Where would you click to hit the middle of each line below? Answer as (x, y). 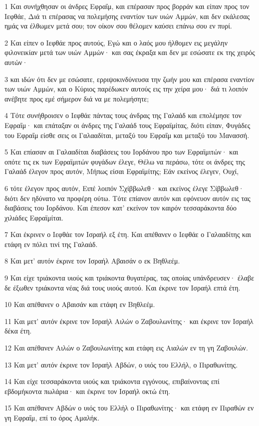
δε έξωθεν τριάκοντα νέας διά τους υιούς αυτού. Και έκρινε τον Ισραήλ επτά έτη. (123, 287)
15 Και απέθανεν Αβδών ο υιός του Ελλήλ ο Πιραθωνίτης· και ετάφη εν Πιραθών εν (129, 408)
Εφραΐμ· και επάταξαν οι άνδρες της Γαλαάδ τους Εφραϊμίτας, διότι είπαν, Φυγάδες (128, 125)
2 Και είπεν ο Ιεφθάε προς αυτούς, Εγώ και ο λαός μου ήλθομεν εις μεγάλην (116, 42)
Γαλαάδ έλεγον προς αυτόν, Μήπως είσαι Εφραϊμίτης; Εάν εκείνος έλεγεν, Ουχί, (122, 171)
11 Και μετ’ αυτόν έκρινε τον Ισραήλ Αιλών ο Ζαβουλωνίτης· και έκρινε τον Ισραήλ (129, 321)
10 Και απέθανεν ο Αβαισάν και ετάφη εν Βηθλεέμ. (80, 304)
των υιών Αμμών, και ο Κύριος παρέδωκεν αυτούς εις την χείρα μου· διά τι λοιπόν (126, 89)
